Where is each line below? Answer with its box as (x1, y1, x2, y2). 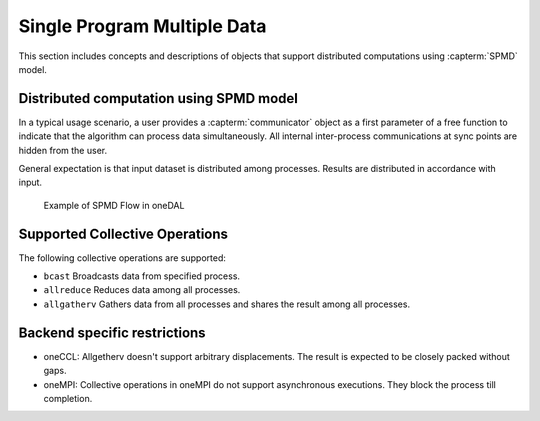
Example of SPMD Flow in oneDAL (43, 199, 185, 211)
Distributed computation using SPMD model (18, 90, 299, 107)
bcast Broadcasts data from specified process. (43, 270, 240, 282)
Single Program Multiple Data (18, 15, 267, 37)
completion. (43, 392, 93, 404)
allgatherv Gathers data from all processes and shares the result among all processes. (43, 298, 410, 310)
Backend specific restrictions (18, 324, 206, 341)
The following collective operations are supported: (18, 251, 227, 264)
